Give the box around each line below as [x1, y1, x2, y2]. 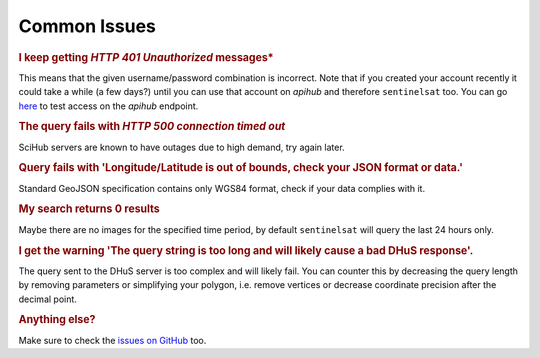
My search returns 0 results [18, 202, 160, 216]
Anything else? [18, 313, 96, 327]
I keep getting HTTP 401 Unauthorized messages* [18, 50, 274, 64]
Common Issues [18, 15, 157, 37]
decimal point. [18, 293, 77, 305]
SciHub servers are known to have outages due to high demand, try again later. [18, 141, 345, 153]
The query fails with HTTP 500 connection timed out [18, 120, 286, 134]
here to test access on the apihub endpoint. [18, 100, 199, 112]
